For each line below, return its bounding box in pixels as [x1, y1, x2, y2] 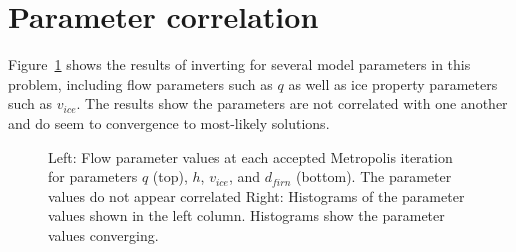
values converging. [48, 224, 159, 245]
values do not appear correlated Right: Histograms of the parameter [48, 185, 465, 206]
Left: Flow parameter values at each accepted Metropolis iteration [48, 146, 453, 167]
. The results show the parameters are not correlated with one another [76, 93, 508, 114]
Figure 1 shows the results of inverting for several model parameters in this [8, 54, 471, 75]
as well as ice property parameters [288, 73, 498, 94]
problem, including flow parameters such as [8, 73, 273, 94]
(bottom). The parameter [295, 166, 452, 187]
